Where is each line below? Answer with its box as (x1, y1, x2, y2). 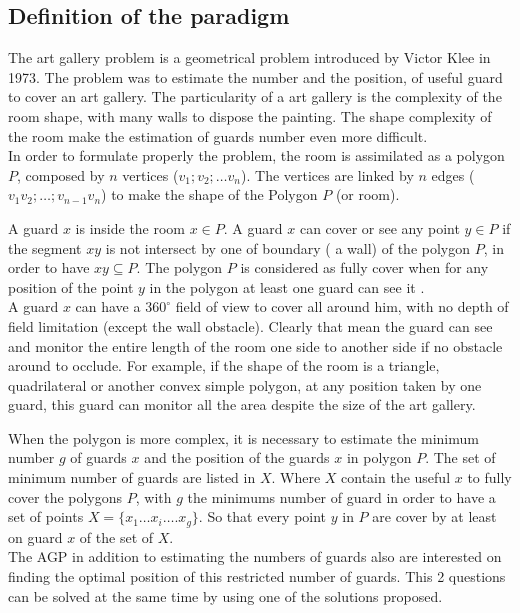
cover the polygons (8, 486, 123, 507)
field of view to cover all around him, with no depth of (175, 296, 509, 317)
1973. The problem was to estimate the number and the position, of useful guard (8, 66, 503, 87)
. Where (271, 467, 321, 488)
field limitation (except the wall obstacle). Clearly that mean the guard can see (8, 315, 493, 336)
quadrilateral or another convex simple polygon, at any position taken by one (8, 374, 482, 395)
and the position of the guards (144, 447, 330, 468)
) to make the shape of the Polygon (101, 184, 318, 205)
